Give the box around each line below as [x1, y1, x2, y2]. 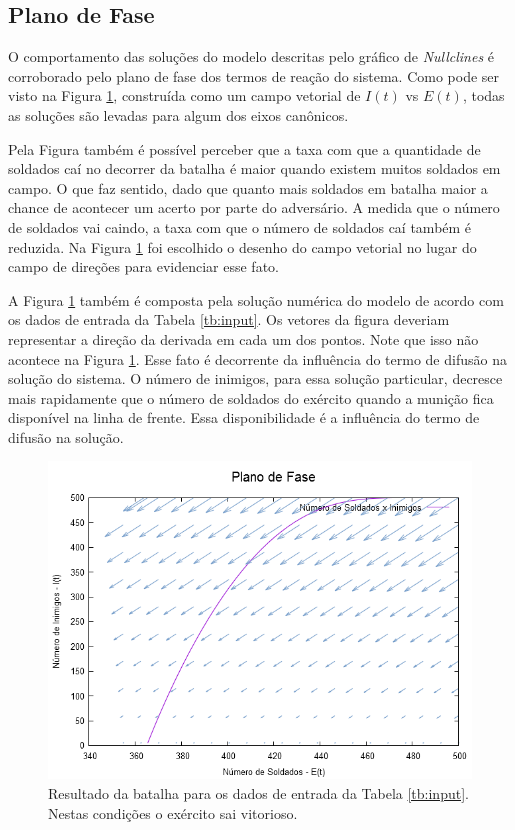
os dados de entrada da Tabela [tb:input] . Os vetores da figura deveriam [8, 309, 450, 330]
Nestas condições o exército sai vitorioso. [48, 802, 298, 823]
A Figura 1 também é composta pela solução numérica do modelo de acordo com [8, 289, 504, 310]
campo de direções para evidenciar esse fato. [8, 256, 279, 277]
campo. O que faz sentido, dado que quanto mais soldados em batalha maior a [8, 177, 488, 198]
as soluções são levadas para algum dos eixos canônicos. [8, 104, 349, 125]
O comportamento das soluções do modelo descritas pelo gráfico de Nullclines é [8, 46, 495, 67]
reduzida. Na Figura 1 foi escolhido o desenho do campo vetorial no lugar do [8, 236, 477, 257]
